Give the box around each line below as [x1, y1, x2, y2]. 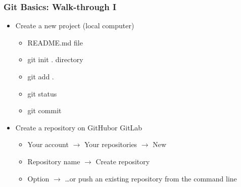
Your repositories [84, 139, 137, 150]
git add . [27, 71, 54, 81]
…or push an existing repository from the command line [65, 173, 237, 183]
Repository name [27, 156, 80, 166]
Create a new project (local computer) [15, 20, 134, 31]
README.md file [27, 37, 83, 48]
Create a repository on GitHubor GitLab [15, 122, 142, 132]
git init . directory [27, 54, 83, 65]
